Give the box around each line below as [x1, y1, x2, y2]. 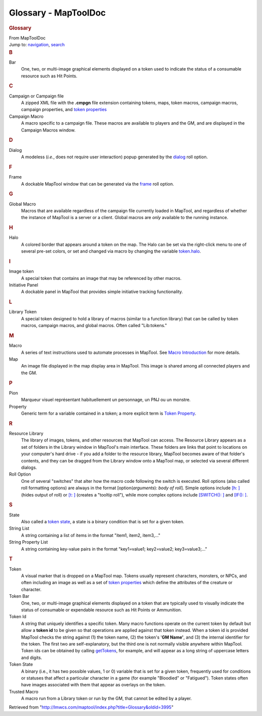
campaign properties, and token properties [21, 107, 107, 112]
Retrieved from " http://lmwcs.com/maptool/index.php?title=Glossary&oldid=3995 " [9, 704, 174, 710]
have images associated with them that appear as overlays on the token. [21, 682, 166, 688]
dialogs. [21, 465, 37, 471]
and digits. [21, 655, 42, 661]
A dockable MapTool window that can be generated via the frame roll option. [21, 181, 174, 187]
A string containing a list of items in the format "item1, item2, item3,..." [21, 532, 161, 538]
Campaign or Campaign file [9, 93, 64, 99]
